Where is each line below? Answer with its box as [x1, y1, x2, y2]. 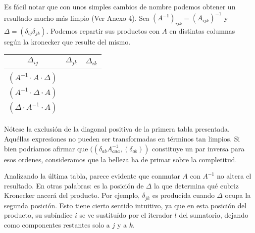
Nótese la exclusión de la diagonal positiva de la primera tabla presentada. [4, 124, 230, 134]
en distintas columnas [169, 25, 235, 36]
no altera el [216, 171, 252, 181]
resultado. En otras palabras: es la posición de [4, 180, 144, 190]
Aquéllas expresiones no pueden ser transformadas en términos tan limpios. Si [4, 134, 240, 144]
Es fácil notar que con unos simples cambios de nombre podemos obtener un [4, 1, 236, 11]
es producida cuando [152, 190, 215, 200]
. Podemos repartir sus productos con [46, 25, 160, 36]
